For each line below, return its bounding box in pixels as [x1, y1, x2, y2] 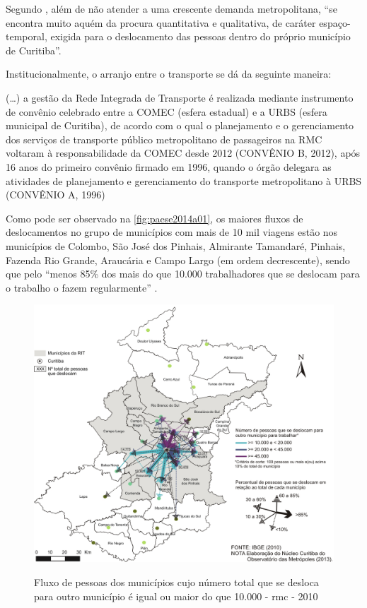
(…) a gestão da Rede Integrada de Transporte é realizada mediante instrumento [6, 90, 354, 105]
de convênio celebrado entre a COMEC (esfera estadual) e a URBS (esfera [6, 104, 327, 119]
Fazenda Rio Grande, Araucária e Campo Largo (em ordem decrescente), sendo [6, 252, 350, 267]
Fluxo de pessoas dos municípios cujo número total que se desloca [34, 575, 319, 590]
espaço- [319, 15, 351, 30]
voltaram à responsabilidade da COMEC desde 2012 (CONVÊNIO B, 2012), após [6, 145, 361, 160]
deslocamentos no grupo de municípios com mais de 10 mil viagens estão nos [6, 225, 338, 239]
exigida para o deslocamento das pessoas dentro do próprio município [50, 29, 351, 44]
